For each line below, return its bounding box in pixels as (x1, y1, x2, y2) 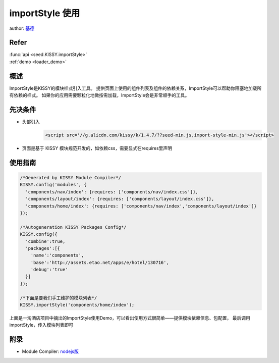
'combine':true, (25, 238, 66, 244)
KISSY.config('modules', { (20, 182, 87, 188)
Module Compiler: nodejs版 (22, 348, 79, 354)
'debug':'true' (30, 267, 68, 273)
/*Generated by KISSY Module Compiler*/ (20, 175, 121, 181)
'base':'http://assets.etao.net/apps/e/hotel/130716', (30, 260, 169, 265)
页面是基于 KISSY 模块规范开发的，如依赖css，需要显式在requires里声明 (22, 145, 173, 151)
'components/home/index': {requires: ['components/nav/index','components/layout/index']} (25, 203, 257, 209)
